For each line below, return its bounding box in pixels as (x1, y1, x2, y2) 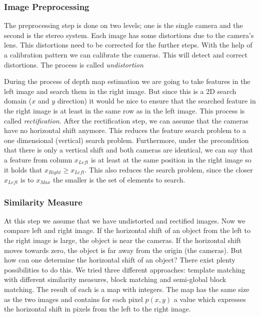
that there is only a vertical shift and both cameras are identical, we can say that (4, 144, 253, 155)
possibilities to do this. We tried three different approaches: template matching (4, 264, 245, 274)
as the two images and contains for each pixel (4, 293, 143, 304)
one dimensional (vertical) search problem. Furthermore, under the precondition (4, 134, 249, 145)
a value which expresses (173, 293, 246, 304)
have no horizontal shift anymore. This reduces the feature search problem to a (4, 125, 246, 135)
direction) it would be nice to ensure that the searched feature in (57, 95, 256, 106)
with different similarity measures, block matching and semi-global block (4, 274, 226, 284)
